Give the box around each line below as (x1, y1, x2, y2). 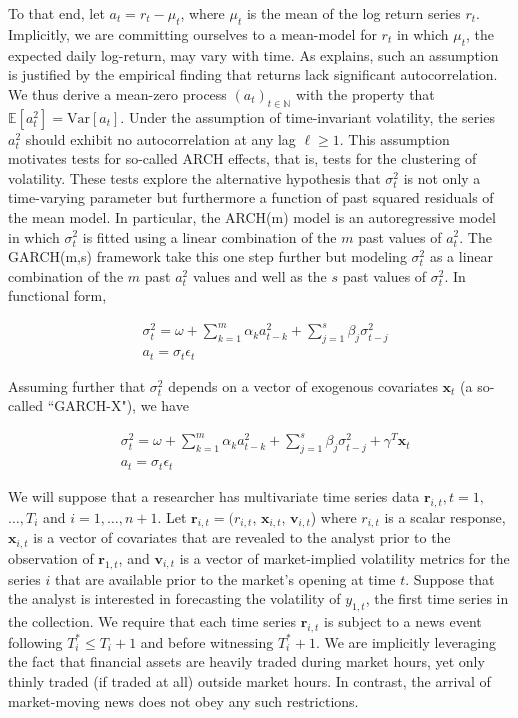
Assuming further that (8, 375, 146, 396)
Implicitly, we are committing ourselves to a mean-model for (8, 23, 377, 44)
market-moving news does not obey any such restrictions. (8, 690, 359, 711)
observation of (8, 547, 94, 568)
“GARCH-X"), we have (47, 395, 189, 416)
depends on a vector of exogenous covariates (168, 375, 438, 396)
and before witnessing (140, 631, 274, 652)
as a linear (429, 246, 494, 267)
